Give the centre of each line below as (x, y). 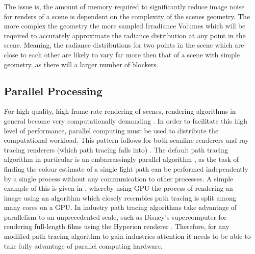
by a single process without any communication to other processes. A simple (119, 178)
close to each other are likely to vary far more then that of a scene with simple (122, 54)
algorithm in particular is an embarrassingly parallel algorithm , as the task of (122, 159)
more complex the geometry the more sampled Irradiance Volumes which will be (125, 26)
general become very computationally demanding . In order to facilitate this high (126, 120)
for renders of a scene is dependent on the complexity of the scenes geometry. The (127, 16)
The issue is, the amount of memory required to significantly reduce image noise (124, 6)
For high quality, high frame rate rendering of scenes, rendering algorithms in (120, 111)
